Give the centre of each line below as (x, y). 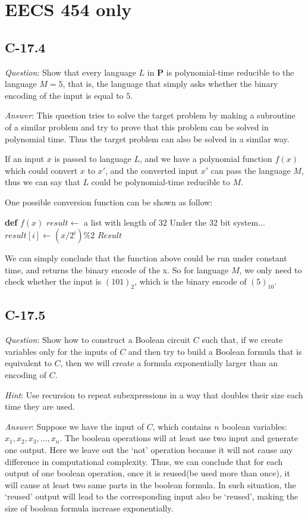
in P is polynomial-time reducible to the (221, 72)
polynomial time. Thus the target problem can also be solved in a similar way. (147, 138)
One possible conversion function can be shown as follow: (109, 202)
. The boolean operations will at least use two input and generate (179, 438)
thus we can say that (43, 182)
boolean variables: (254, 426)
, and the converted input (151, 170)
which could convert (41, 170)
